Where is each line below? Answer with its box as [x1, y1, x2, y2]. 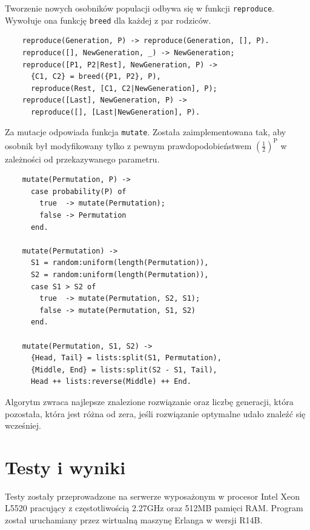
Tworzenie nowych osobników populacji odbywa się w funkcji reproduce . [5, 2, 274, 14]
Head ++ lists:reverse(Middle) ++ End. [30, 377, 191, 386]
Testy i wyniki [5, 454, 126, 479]
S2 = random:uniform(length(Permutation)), [30, 270, 209, 279]
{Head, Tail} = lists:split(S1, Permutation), [30, 354, 222, 363]
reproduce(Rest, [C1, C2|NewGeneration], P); [30, 84, 217, 93]
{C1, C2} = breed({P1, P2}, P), [30, 72, 161, 81]
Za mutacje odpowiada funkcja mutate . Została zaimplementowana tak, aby [5, 126, 286, 138]
